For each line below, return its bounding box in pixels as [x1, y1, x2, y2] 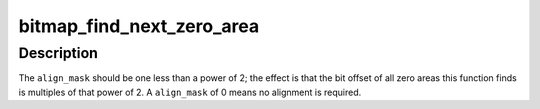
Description [18, 44, 99, 62]
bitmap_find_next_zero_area [18, 15, 260, 37]
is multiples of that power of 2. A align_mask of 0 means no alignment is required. [18, 86, 362, 98]
